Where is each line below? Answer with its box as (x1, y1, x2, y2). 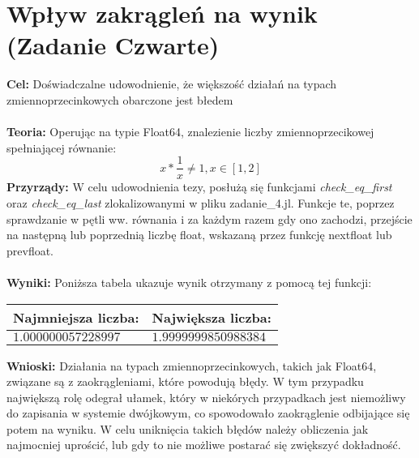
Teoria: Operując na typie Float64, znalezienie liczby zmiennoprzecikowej (6, 123, 374, 140)
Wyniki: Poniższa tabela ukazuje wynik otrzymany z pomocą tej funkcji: (6, 273, 372, 290)
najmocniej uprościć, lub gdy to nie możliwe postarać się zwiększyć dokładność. (6, 436, 401, 453)
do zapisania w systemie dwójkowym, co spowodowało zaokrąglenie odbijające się (6, 404, 410, 422)
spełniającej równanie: (6, 139, 117, 156)
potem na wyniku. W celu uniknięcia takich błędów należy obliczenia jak (6, 420, 369, 437)
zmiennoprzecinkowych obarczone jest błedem (6, 91, 233, 108)
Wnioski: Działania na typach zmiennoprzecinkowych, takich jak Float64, (6, 357, 377, 374)
